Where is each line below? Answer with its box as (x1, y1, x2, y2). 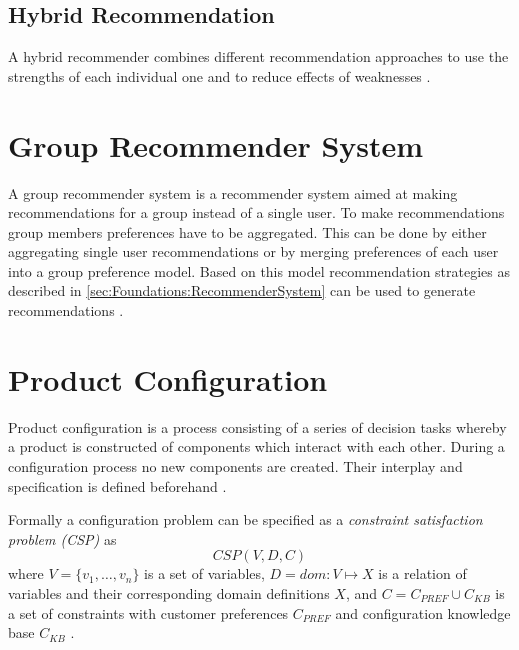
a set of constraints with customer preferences (8, 602, 289, 623)
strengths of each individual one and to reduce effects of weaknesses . (8, 65, 431, 86)
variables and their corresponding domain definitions (8, 582, 330, 603)
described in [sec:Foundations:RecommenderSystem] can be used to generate (8, 280, 476, 301)
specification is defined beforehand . (8, 475, 227, 496)
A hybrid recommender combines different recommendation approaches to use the (8, 46, 509, 67)
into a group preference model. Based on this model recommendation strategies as (8, 260, 511, 281)
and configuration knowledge (335, 602, 511, 623)
